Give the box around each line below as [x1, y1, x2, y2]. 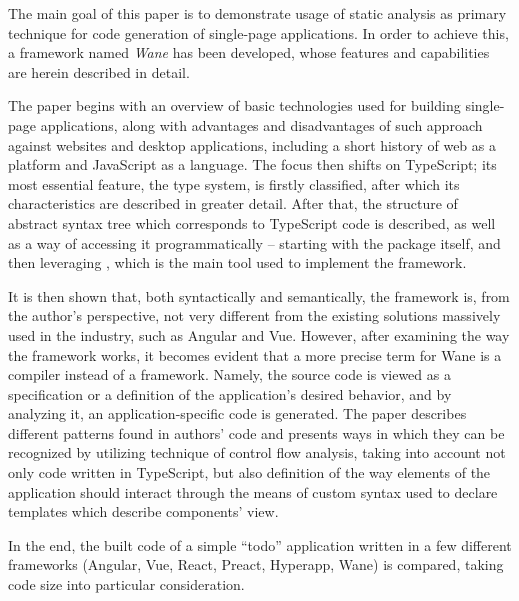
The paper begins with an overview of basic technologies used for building [8, 95, 461, 116]
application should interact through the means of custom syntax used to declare [8, 481, 498, 502]
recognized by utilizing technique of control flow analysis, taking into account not [8, 442, 506, 463]
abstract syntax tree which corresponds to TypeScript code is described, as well [8, 212, 496, 233]
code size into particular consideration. [8, 574, 245, 595]
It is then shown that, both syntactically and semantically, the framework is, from [8, 285, 510, 306]
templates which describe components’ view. [8, 501, 279, 522]
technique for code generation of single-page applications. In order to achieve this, [8, 22, 509, 43]
